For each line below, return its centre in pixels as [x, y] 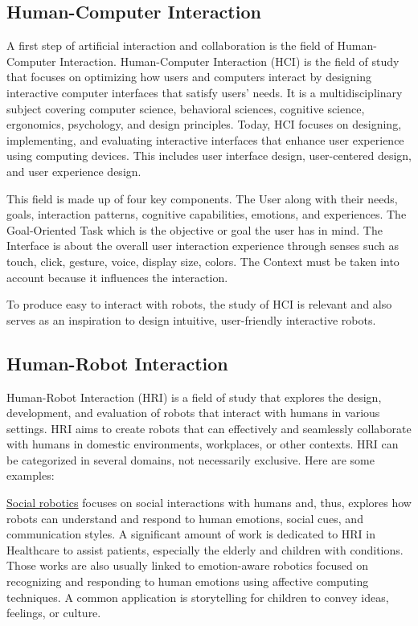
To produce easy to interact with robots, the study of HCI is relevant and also [199, 304]
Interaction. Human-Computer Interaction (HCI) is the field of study [229, 61]
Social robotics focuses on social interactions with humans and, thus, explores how [209, 503]
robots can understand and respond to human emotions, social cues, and [185, 518]
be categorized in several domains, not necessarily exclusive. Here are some [191, 459]
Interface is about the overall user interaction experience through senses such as [203, 245]
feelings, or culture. [54, 613]
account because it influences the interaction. [117, 277]
